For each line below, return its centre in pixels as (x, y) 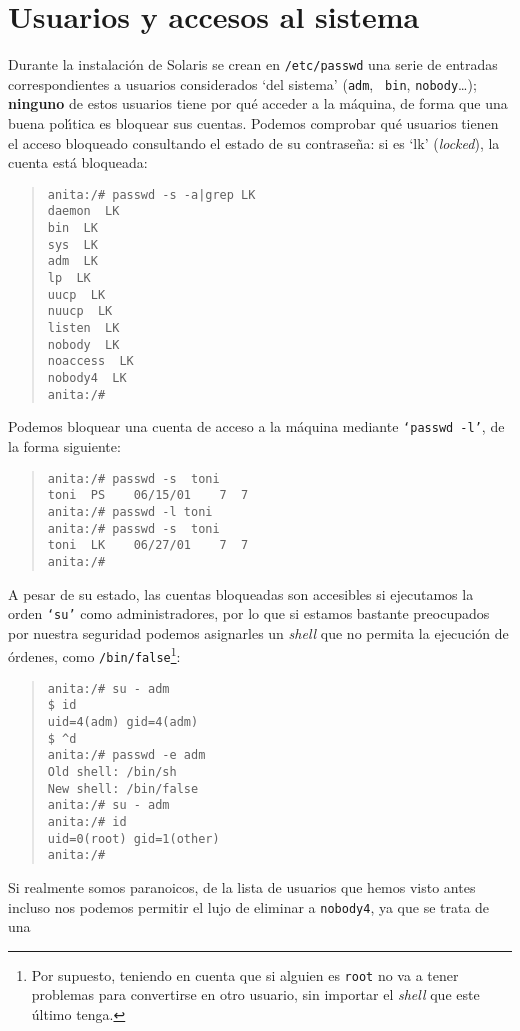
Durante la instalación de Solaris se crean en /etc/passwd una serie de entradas (253, 64)
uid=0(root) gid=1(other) (133, 838)
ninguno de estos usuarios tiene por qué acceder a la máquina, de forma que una (258, 103)
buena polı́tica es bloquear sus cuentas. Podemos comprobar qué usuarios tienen (253, 123)
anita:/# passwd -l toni (130, 511)
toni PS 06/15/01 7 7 (148, 495)
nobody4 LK (87, 378)
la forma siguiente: (64, 446)
